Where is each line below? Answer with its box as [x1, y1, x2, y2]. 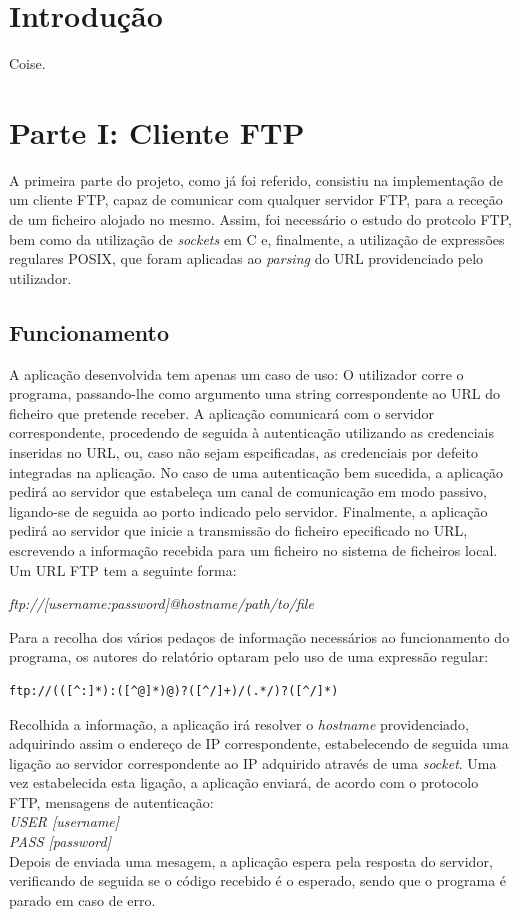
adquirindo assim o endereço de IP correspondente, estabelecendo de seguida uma [9, 733, 509, 754]
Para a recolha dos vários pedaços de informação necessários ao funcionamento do [9, 626, 510, 647]
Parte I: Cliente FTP [9, 111, 305, 152]
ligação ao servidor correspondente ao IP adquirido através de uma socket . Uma [9, 752, 497, 773]
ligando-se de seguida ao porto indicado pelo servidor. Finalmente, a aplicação [9, 500, 488, 521]
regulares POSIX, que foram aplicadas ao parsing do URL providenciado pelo [9, 248, 484, 269]
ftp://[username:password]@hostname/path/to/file [9, 593, 314, 614]
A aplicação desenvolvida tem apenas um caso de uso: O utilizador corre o [9, 363, 464, 384]
